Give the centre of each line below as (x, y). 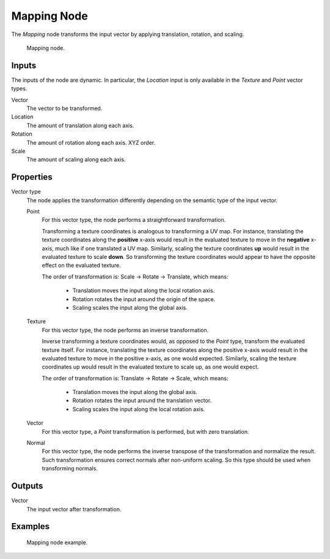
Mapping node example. (57, 542)
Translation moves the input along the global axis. (135, 392)
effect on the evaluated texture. (82, 265)
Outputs (27, 486)
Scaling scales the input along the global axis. (130, 307)
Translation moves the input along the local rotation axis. (144, 291)
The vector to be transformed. (64, 108)
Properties (32, 177)
